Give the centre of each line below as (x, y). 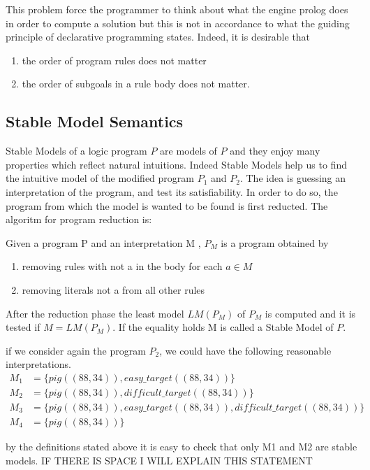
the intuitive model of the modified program (100, 178)
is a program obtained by (275, 242)
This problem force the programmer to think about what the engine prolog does (177, 9)
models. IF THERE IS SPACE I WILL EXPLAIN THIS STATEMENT (159, 460)
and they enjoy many (275, 151)
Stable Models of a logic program (76, 151)
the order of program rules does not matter (114, 60)
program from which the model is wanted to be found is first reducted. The (167, 205)
